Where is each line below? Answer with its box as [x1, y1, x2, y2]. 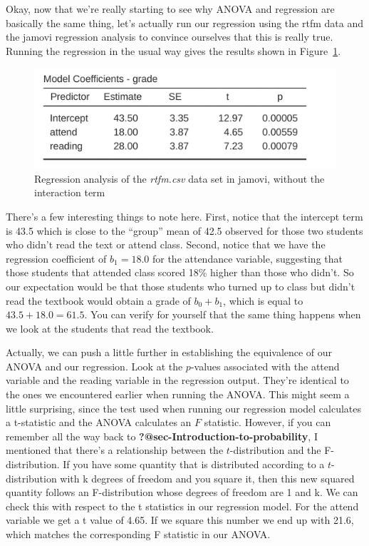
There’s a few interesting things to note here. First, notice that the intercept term [6, 208, 363, 223]
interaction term [34, 185, 105, 200]
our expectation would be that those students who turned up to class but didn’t [6, 278, 355, 293]
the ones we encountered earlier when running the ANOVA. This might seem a [6, 387, 350, 402]
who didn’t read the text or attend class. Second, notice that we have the [6, 237, 326, 252]
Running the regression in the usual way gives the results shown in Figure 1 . [6, 43, 341, 58]
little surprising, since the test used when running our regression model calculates [6, 400, 362, 415]
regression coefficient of [6, 251, 107, 266]
